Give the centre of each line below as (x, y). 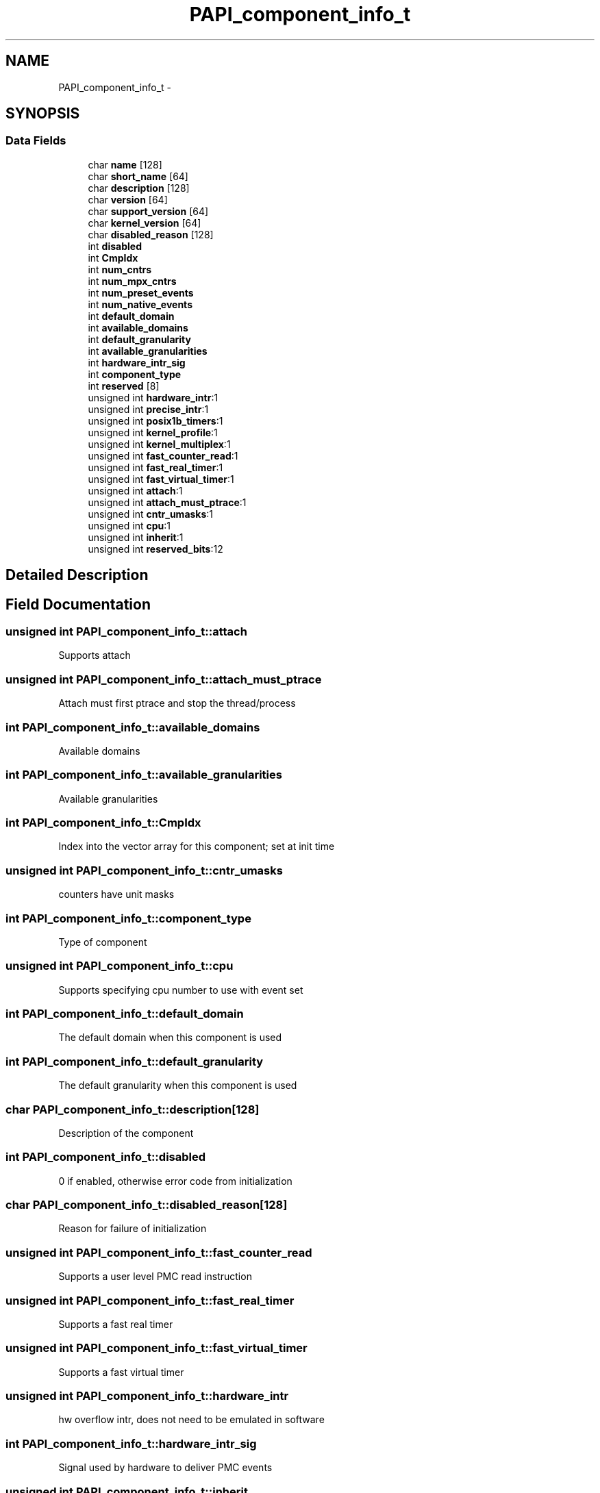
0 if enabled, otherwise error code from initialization (175, 1181)
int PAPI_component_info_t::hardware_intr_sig (131, 1443)
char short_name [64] (138, 176)
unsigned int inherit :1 (136, 537)
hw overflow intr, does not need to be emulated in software (191, 1420)
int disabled (115, 246)
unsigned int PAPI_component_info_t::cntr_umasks (144, 870)
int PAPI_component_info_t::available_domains (133, 727)
